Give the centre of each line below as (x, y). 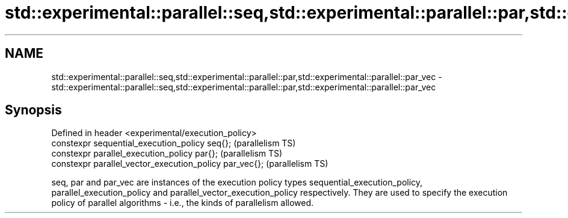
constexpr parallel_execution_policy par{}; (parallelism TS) (167, 154)
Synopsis (33, 110)
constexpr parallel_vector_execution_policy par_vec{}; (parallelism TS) (190, 164)
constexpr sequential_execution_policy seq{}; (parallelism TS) (174, 143)
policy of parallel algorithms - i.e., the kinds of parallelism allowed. (183, 203)
